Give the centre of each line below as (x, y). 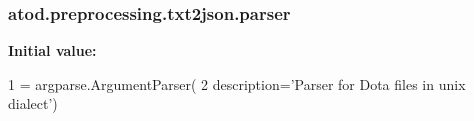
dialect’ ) (33, 103)
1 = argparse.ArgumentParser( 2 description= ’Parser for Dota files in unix (237, 83)
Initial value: (52, 50)
